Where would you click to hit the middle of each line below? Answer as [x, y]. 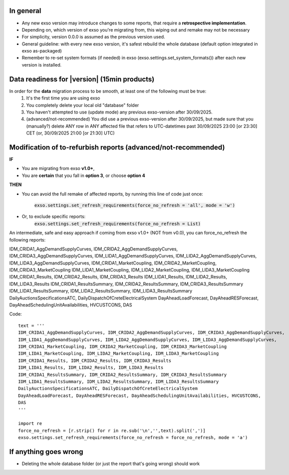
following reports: [28, 239]
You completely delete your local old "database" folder [83, 105]
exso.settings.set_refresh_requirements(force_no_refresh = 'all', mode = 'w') [135, 205]
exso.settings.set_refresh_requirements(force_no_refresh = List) [118, 223]
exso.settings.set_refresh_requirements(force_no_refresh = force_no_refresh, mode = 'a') [133, 438]
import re [30, 423]
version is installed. [42, 64]
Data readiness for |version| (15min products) [82, 79]
